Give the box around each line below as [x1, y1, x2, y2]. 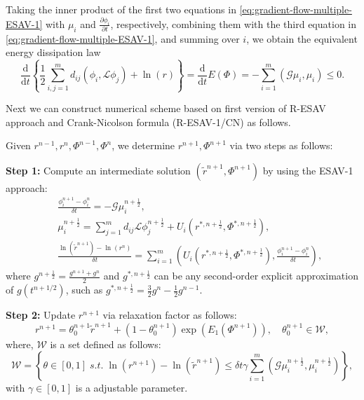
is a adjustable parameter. [75, 380, 188, 395]
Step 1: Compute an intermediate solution [6, 163, 191, 177]
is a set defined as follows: [50, 336, 161, 351]
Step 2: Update [6, 308, 76, 322]
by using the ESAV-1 [262, 163, 353, 177]
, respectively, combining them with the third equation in [110, 16, 357, 31]
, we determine [112, 138, 175, 153]
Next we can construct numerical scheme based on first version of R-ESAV [6, 101, 326, 115]
